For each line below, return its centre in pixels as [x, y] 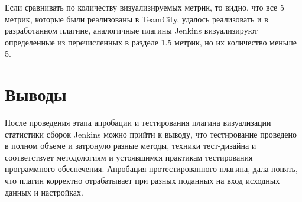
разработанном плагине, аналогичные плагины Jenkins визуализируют [131, 30]
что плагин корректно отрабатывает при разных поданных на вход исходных [142, 180]
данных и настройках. [44, 192]
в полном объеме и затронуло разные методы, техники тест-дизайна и [131, 146]
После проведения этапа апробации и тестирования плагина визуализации [138, 123]
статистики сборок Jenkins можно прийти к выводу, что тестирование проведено [151, 134]
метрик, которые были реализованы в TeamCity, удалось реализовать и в [137, 19]
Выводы [36, 94]
